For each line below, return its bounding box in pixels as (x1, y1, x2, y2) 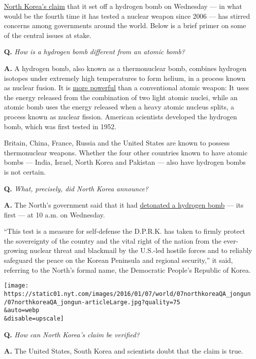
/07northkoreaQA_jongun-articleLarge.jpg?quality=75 (4, 298, 180, 306)
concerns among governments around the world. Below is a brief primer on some (4, 20, 246, 31)
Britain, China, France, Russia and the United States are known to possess (4, 138, 230, 148)
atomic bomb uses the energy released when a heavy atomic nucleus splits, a (4, 102, 234, 112)
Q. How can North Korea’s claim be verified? (4, 329, 140, 339)
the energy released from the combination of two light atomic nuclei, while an (4, 92, 238, 102)
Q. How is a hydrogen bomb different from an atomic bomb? (4, 46, 185, 57)
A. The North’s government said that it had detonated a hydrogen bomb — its (4, 200, 244, 210)
